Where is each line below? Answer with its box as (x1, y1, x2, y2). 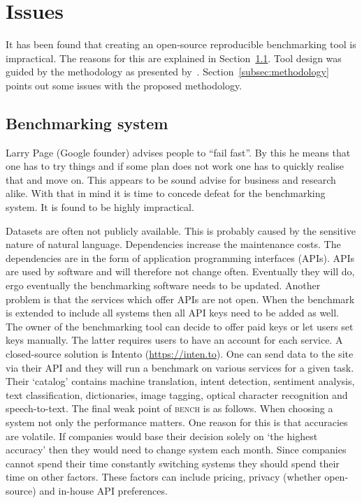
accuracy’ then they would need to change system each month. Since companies (6, 442, 347, 457)
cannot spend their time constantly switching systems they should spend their (6, 455, 340, 470)
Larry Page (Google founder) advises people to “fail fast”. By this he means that (6, 145, 351, 159)
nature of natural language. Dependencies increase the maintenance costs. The (6, 237, 341, 251)
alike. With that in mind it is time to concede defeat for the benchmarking (6, 186, 326, 201)
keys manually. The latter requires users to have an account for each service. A (6, 333, 343, 347)
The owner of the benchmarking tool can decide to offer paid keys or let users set (6, 319, 354, 333)
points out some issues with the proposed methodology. (6, 78, 242, 92)
